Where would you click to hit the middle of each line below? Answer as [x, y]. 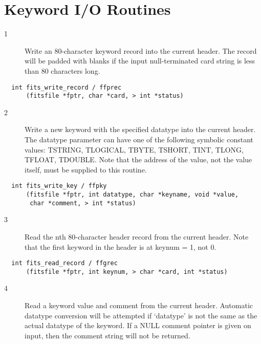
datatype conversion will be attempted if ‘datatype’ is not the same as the [141, 315]
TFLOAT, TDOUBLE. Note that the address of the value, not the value [138, 159]
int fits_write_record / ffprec [67, 87]
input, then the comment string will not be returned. [107, 335]
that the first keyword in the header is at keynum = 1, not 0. [121, 246]
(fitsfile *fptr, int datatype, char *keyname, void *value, [132, 195]
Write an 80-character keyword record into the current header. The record [141, 50]
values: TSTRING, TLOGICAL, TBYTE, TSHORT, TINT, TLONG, [134, 149]
